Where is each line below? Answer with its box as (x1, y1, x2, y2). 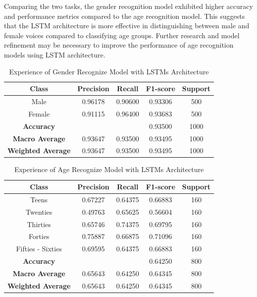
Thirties (27, 219, 51, 229)
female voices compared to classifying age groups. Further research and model (4, 30, 240, 40)
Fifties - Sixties (16, 243, 62, 254)
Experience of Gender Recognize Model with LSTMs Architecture (9, 66, 209, 76)
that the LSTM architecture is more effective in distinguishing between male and (4, 20, 250, 31)
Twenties (26, 206, 52, 217)
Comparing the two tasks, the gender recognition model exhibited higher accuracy (4, 1, 253, 11)
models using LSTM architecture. (4, 49, 105, 59)
